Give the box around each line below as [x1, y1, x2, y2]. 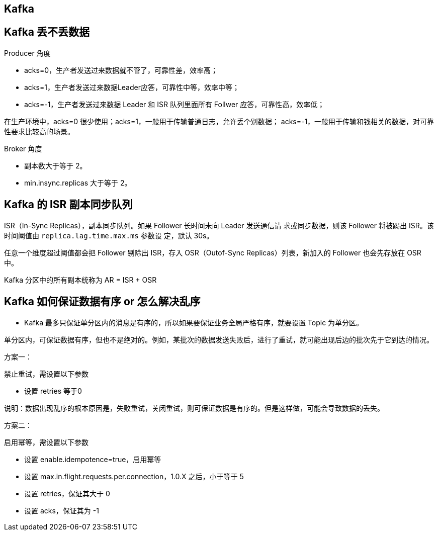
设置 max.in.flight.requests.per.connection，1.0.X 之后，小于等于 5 [24, 472, 244, 481]
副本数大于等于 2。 [24, 161, 87, 170]
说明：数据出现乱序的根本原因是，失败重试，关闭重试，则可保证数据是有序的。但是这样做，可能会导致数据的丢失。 [4, 403, 384, 412]
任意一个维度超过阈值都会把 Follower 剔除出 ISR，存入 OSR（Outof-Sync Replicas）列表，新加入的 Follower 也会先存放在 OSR [4, 248, 421, 257]
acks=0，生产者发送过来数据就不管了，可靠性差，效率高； [24, 65, 218, 74]
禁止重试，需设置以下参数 [4, 369, 89, 378]
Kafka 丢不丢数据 [4, 26, 90, 39]
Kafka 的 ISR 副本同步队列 [4, 198, 133, 211]
